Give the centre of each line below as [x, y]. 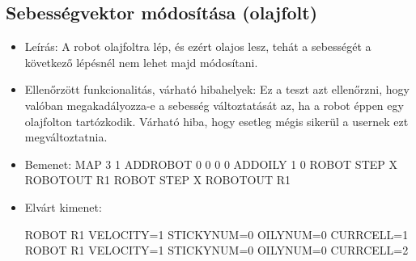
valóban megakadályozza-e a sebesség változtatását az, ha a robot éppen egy [214, 105]
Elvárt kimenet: [63, 206]
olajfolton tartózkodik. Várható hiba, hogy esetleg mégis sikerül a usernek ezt [216, 121]
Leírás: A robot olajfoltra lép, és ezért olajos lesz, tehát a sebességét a [198, 46]
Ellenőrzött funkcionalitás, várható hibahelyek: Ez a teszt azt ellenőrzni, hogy [217, 89]
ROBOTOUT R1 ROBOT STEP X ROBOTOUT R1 [157, 180]
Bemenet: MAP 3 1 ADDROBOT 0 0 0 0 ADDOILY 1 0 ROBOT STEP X [211, 164]
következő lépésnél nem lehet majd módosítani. [141, 62]
